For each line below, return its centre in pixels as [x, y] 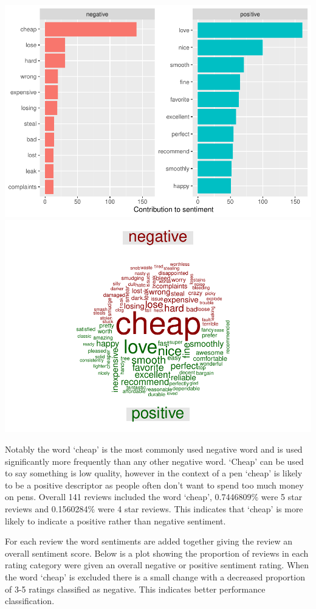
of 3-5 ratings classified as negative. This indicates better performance [135, 589]
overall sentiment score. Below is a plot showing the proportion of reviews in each [157, 553]
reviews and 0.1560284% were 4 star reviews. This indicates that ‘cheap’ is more [154, 509]
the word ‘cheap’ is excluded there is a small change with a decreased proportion [155, 576]
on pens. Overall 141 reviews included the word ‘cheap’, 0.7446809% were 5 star [154, 497]
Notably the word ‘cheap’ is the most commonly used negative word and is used [154, 449]
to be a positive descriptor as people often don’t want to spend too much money [154, 485]
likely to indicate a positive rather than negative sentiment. [115, 520]
